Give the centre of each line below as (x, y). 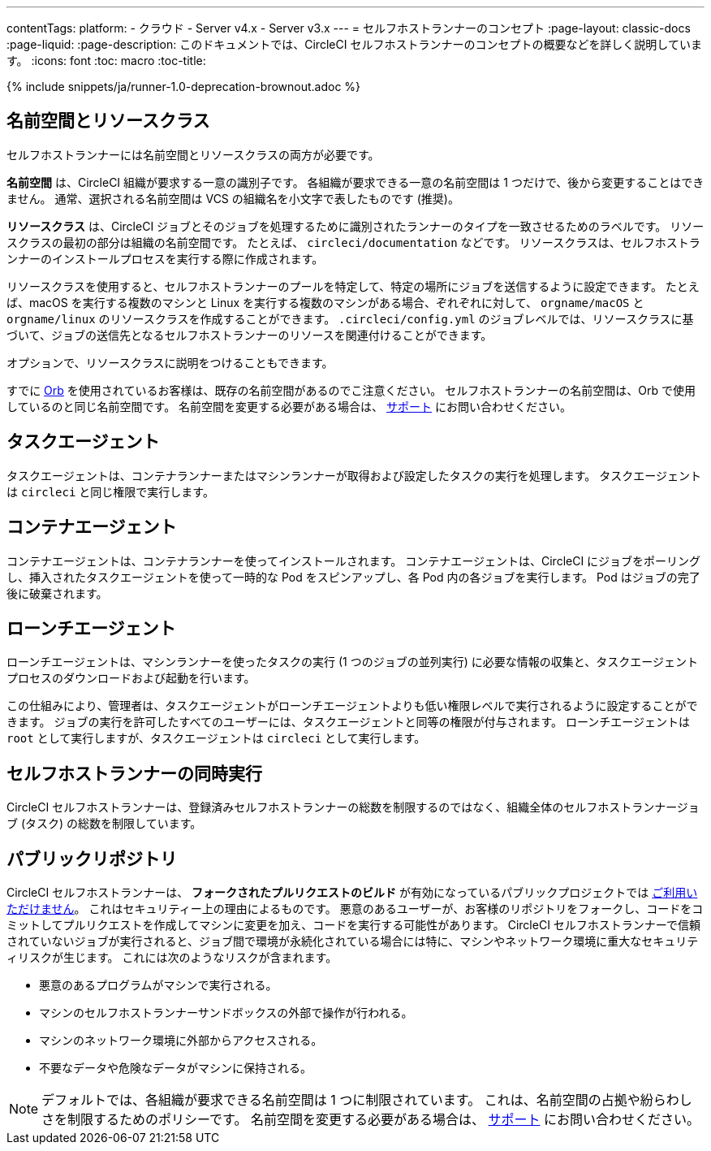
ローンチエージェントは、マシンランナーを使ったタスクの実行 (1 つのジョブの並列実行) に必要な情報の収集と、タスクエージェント (352, 662)
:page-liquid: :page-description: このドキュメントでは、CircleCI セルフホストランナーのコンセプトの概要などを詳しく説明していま (354, 44)
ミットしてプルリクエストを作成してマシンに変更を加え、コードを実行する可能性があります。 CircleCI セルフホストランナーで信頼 (353, 925)
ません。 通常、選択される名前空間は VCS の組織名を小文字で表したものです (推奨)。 (233, 198)
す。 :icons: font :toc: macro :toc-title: (106, 61)
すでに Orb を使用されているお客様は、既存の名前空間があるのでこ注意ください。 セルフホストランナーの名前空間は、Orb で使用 (351, 390)
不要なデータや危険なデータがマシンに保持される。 (175, 1068)
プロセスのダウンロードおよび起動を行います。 (131, 678)
